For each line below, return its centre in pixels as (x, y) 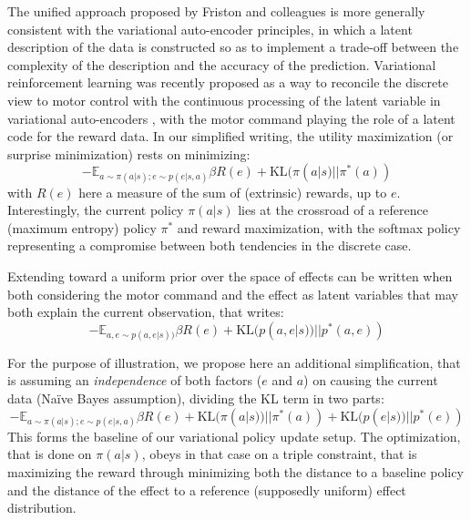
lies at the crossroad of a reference (333, 210)
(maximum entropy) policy (82, 227)
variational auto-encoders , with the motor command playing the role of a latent (231, 118)
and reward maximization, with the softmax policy (319, 227)
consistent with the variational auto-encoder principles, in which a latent (210, 29)
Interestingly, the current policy (96, 210)
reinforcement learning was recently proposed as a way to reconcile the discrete (228, 82)
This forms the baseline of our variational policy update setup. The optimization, (234, 436)
